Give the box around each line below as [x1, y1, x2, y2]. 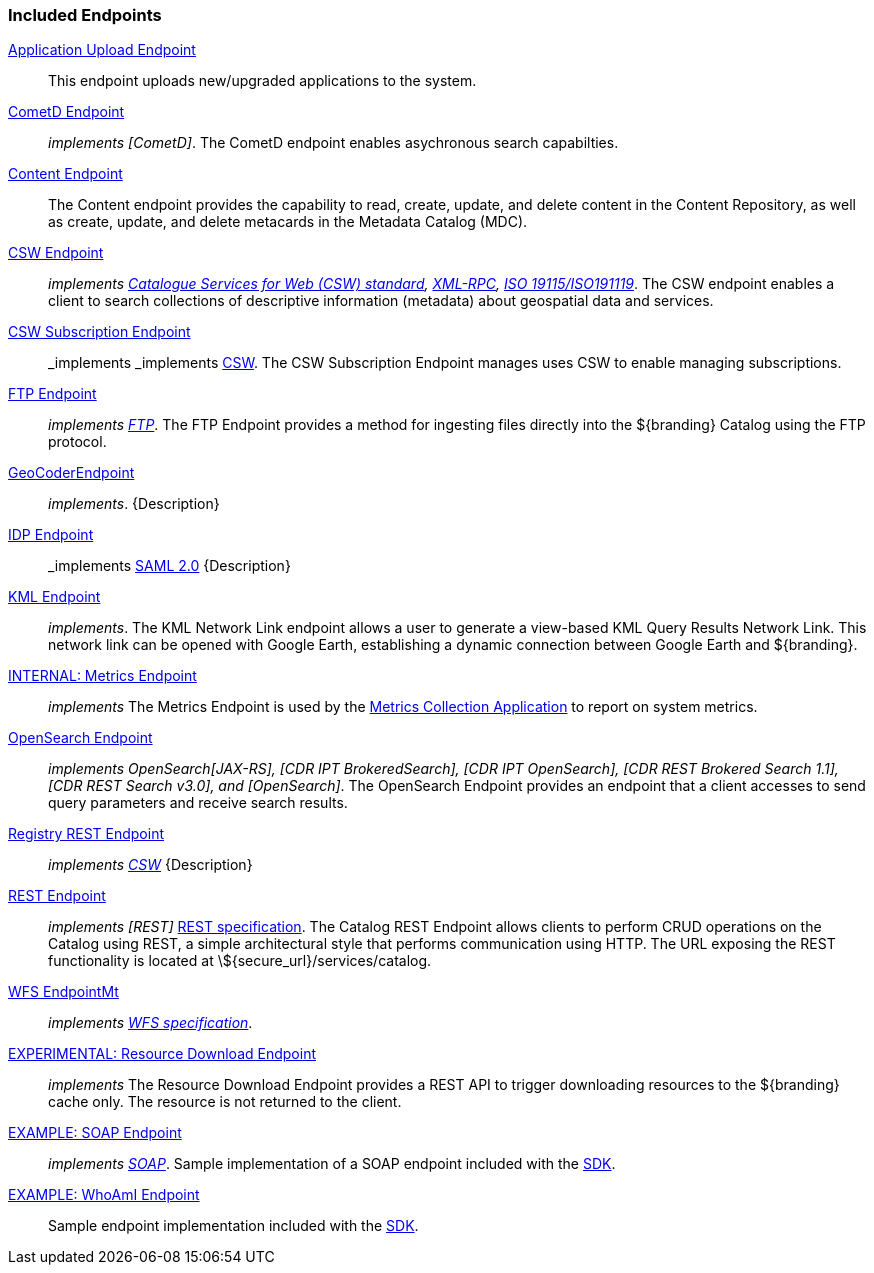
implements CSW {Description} [48, 856, 253, 874]
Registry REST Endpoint [8, 825, 164, 843]
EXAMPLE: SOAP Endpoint [8, 1124, 182, 1142]
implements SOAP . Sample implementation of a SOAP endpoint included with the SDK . [48, 1155, 616, 1173]
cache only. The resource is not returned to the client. [48, 1093, 402, 1111]
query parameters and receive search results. [48, 794, 348, 812]
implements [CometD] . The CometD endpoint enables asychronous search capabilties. [48, 134, 619, 152]
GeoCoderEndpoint [8, 464, 135, 482]
